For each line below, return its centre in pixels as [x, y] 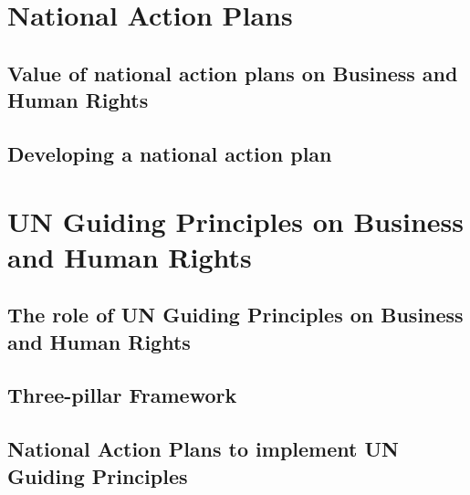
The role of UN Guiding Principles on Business [235, 315]
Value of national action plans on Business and [233, 73]
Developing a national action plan [170, 153]
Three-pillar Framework [122, 395]
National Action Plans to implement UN [203, 449]
